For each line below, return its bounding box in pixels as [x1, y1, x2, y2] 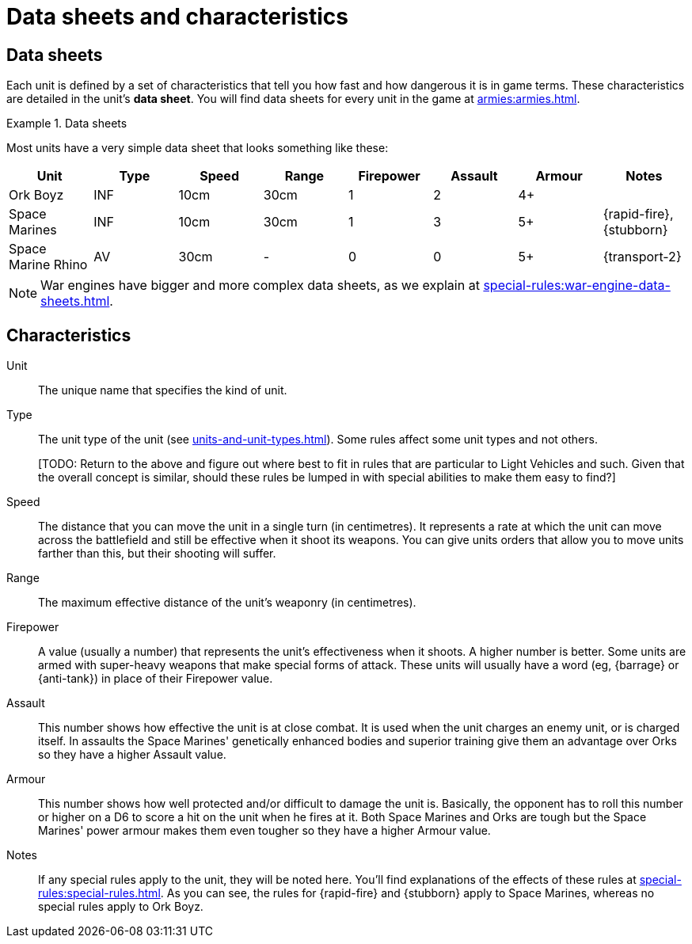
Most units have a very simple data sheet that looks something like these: [6, 141, 389, 155]
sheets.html [40, 293, 110, 310]
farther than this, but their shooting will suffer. [38, 546, 276, 561]
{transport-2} [603, 249, 682, 265]
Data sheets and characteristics [6, 3, 348, 30]
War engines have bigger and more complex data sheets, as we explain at [40, 277, 480, 294]
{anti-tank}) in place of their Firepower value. [38, 672, 273, 686]
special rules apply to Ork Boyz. [38, 900, 203, 914]
